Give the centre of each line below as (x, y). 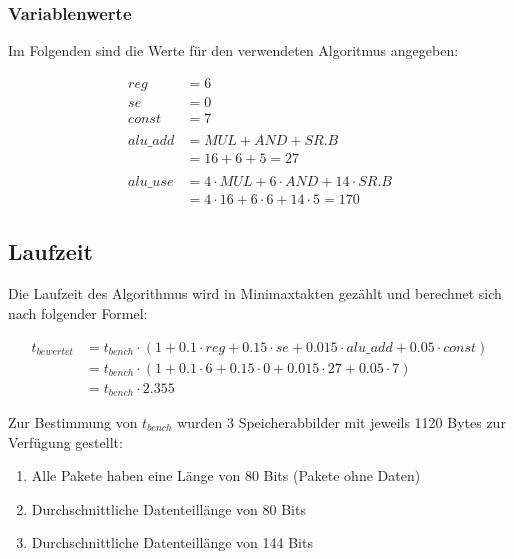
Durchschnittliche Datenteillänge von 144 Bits (172, 542)
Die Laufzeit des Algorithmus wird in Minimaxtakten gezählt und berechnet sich (255, 293)
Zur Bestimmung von (73, 422)
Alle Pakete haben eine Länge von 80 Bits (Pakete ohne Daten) (226, 475)
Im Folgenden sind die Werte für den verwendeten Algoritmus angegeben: (233, 50)
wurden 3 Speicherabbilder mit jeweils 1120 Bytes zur (341, 422)
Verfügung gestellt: (65, 441)
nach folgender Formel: (78, 312)
